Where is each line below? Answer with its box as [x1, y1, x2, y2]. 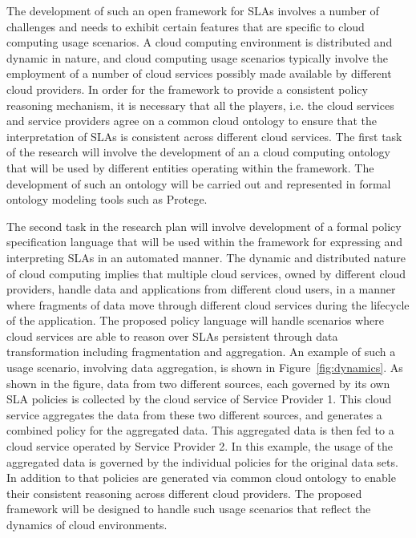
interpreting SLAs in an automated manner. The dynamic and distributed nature [6, 249, 406, 265]
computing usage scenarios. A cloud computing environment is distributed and [6, 34, 393, 51]
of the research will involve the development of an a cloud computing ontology [6, 144, 390, 160]
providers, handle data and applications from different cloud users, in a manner [6, 281, 396, 297]
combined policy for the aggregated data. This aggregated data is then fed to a [6, 422, 394, 439]
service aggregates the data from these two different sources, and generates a [6, 406, 382, 423]
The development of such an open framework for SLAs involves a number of [6, 2, 379, 18]
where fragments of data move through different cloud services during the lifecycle [6, 296, 410, 313]
